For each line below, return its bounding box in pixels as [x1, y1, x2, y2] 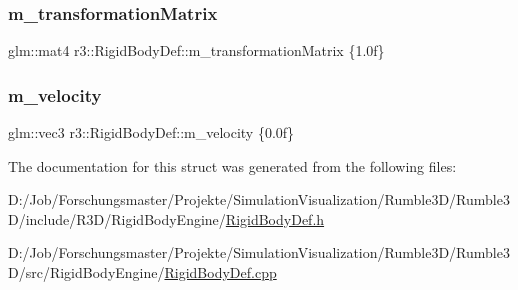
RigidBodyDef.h [225, 208, 325, 229]
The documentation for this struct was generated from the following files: [8, 155, 457, 176]
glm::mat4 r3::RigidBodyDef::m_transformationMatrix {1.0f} [8, 40, 385, 61]
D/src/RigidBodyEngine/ [8, 262, 165, 282]
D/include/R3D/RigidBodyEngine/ [8, 208, 226, 229]
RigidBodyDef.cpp [164, 262, 277, 282]
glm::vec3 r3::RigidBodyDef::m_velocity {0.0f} [8, 122, 295, 143]
